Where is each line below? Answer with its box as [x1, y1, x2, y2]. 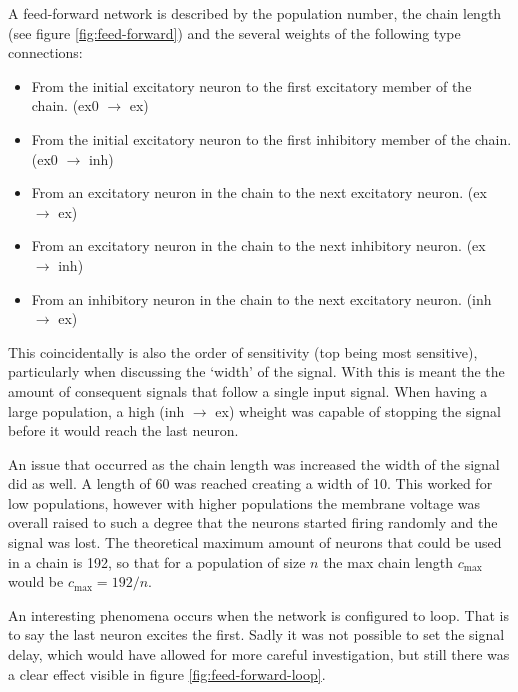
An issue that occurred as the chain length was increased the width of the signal [8, 453, 500, 474]
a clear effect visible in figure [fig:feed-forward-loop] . [8, 663, 326, 684]
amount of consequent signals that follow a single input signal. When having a [8, 380, 488, 401]
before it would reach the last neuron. [8, 420, 239, 441]
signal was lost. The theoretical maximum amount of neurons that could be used [8, 532, 502, 553]
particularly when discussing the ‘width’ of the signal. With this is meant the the [8, 361, 505, 382]
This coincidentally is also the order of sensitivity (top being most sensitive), [8, 341, 478, 362]
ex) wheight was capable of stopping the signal [215, 400, 501, 421]
